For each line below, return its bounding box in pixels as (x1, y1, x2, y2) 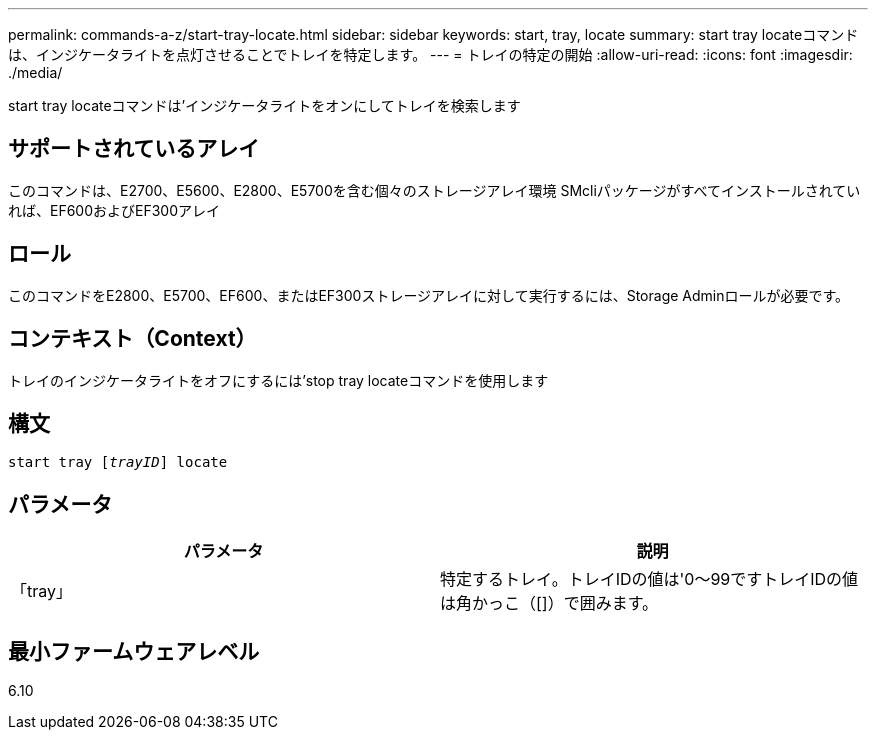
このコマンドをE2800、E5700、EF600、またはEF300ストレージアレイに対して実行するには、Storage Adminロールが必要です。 (8, 286, 850, 304)
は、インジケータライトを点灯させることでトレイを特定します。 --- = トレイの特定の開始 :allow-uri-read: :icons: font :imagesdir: (8, 46, 853, 63)
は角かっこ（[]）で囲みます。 (440, 593, 659, 614)
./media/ (8, 64, 63, 81)
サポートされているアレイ (8, 136, 260, 162)
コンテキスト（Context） (8, 326, 257, 352)
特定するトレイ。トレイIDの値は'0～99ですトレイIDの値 (440, 569, 859, 590)
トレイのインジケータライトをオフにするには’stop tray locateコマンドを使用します (8, 371, 549, 389)
